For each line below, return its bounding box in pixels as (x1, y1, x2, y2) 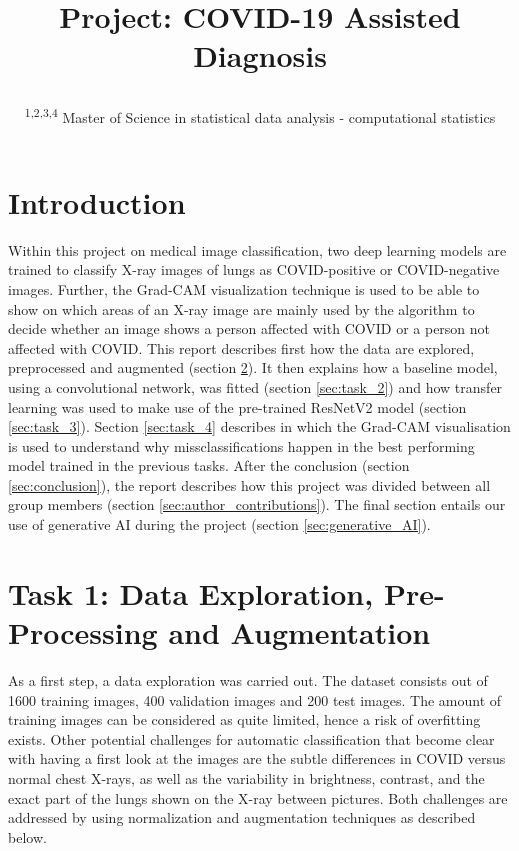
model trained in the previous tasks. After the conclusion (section (8, 455, 410, 476)
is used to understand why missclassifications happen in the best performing (8, 435, 475, 456)
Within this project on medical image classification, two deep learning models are (8, 239, 507, 260)
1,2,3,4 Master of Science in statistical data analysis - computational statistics (24, 103, 496, 127)
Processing (8, 612, 158, 653)
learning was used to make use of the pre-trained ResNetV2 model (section (8, 396, 467, 417)
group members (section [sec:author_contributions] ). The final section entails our (8, 494, 506, 515)
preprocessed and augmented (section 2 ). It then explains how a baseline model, (8, 357, 498, 378)
